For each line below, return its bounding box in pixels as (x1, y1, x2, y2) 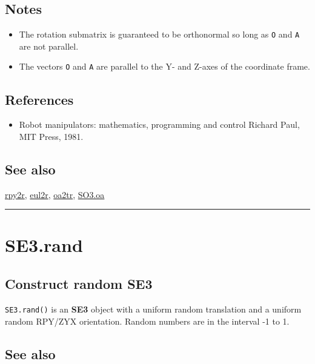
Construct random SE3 (5, 274, 153, 293)
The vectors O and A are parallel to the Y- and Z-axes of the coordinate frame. (19, 60, 310, 73)
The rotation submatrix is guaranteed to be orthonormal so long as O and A (19, 28, 300, 41)
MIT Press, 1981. (19, 130, 84, 142)
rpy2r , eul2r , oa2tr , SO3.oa (5, 188, 105, 200)
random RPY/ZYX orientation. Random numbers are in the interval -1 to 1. (5, 314, 290, 327)
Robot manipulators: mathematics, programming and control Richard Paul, (19, 118, 300, 131)
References (5, 90, 74, 108)
